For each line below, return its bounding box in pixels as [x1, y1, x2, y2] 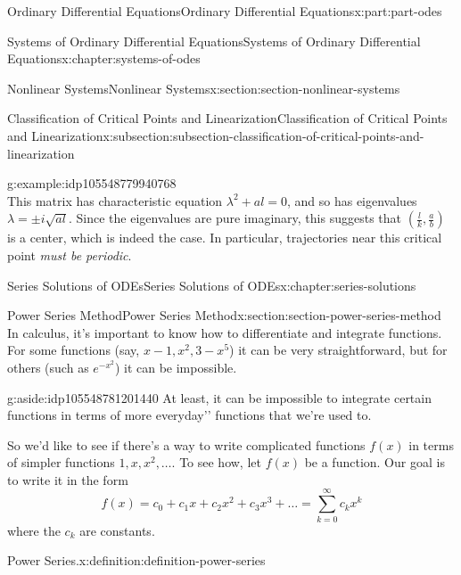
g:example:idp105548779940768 [7, 174, 177, 193]
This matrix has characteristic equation [7, 191, 223, 209]
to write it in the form [7, 470, 128, 489]
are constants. [79, 521, 155, 539]
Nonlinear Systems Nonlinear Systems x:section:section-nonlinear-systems [7, 78, 400, 97]
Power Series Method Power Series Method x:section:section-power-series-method [7, 306, 441, 324]
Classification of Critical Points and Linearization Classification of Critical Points [7, 109, 448, 127]
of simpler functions [7, 453, 115, 472]
